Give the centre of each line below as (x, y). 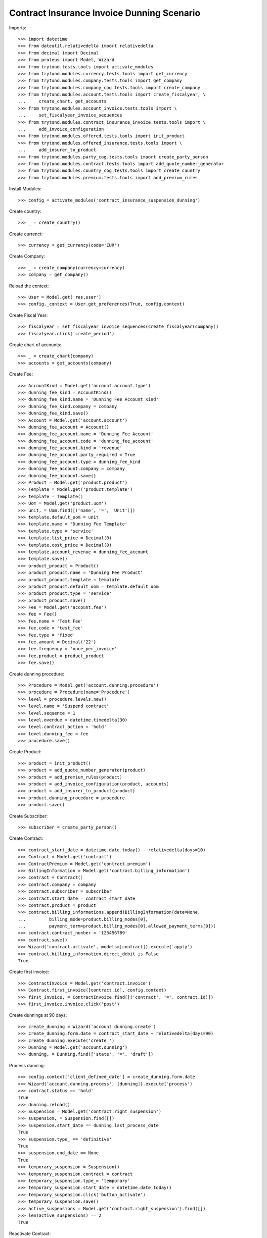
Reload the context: (29, 286)
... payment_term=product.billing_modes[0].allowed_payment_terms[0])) (117, 926)
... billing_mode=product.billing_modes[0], (83, 919)
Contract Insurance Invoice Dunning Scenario (105, 13)
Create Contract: (26, 838)
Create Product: (25, 752)
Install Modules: (25, 189)
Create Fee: (21, 374)
